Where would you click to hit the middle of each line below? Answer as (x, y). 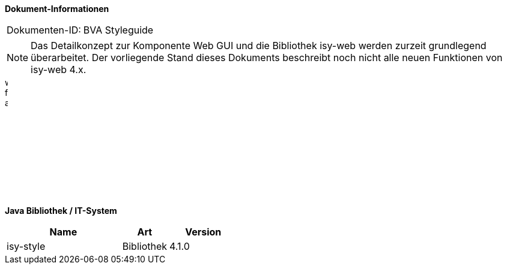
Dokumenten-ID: (44, 30)
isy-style (26, 246)
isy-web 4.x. (59, 69)
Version (203, 232)
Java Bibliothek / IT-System (61, 211)
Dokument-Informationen (57, 9)
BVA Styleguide (118, 30)
